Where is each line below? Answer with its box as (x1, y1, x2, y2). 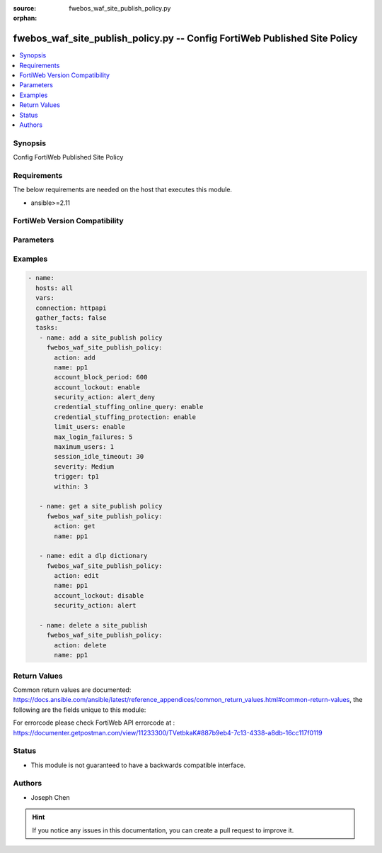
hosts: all (35, 284, 74, 292)
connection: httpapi (35, 303, 107, 312)
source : (13, 4, 37, 12)
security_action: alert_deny (54, 394, 156, 401)
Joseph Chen (30, 793, 70, 801)
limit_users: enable (54, 423, 125, 431)
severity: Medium (54, 462, 115, 471)
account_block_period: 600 (54, 373, 148, 381)
